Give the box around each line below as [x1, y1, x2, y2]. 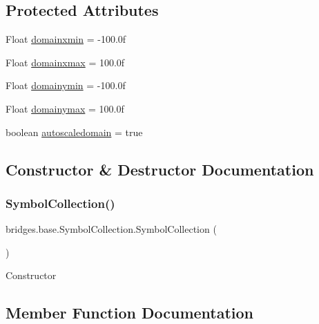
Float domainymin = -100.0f [6, 78, 126, 93]
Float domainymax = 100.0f [6, 101, 124, 115]
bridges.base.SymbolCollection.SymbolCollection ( [6, 222, 217, 236]
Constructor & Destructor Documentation [6, 158, 314, 180]
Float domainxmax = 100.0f [6, 55, 125, 69]
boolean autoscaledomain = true [6, 124, 143, 139]
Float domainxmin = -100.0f [6, 32, 126, 46]
